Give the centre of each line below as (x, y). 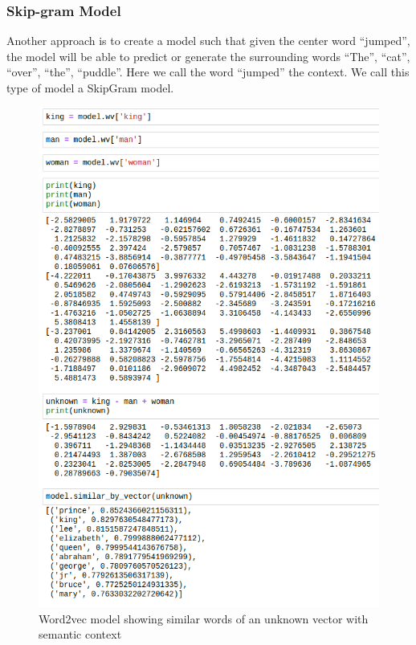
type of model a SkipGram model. (90, 88)
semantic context (80, 634)
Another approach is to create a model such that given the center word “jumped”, (208, 41)
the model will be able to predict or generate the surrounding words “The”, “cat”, (208, 56)
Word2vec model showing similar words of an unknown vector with (204, 618)
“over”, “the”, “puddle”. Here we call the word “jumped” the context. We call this (208, 72)
